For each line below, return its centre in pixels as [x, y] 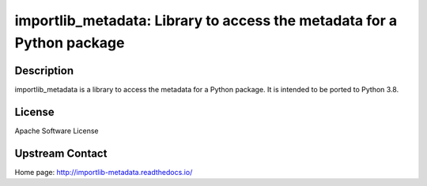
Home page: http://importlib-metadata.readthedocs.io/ [104, 172]
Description [44, 71]
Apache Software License [57, 131]
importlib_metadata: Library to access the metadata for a [206, 20]
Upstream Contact [61, 153]
